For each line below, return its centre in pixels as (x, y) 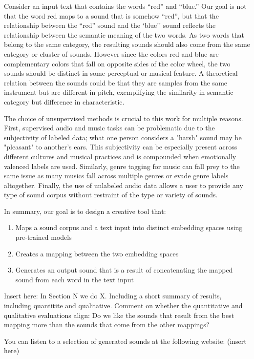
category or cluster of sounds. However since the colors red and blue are (111, 53)
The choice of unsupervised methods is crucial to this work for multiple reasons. (124, 118)
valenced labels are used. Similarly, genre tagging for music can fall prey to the (122, 166)
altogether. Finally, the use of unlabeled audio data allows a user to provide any (124, 185)
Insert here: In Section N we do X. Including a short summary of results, (113, 296)
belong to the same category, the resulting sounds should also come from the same (127, 44)
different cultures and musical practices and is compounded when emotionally (120, 156)
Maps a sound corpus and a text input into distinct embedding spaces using (129, 227)
